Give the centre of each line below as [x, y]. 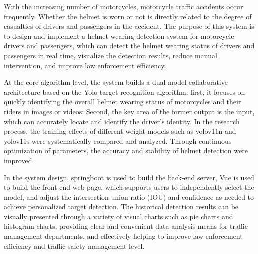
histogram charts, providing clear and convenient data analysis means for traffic [126, 226]
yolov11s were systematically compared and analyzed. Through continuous [118, 140]
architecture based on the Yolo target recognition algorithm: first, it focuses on [125, 92]
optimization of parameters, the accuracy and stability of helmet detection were [126, 150]
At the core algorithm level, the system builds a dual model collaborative [116, 82]
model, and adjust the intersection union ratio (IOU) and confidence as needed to [129, 196]
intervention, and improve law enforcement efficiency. [85, 65]
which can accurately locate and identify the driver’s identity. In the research [122, 121]
